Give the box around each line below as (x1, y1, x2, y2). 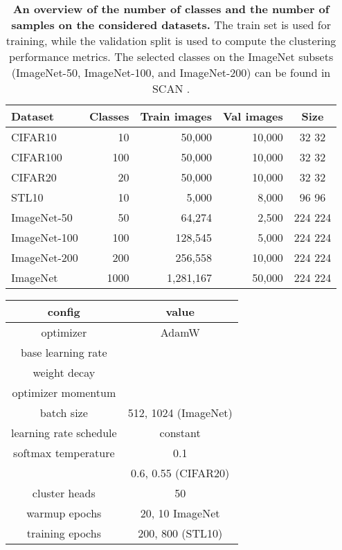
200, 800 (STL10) (138, 525, 223, 541)
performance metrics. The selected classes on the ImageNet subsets (8, 48, 334, 64)
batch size (39, 405, 88, 420)
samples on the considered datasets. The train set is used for (11, 17, 331, 33)
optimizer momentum (12, 384, 116, 400)
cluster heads (32, 485, 96, 501)
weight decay (33, 364, 96, 380)
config (47, 303, 80, 319)
